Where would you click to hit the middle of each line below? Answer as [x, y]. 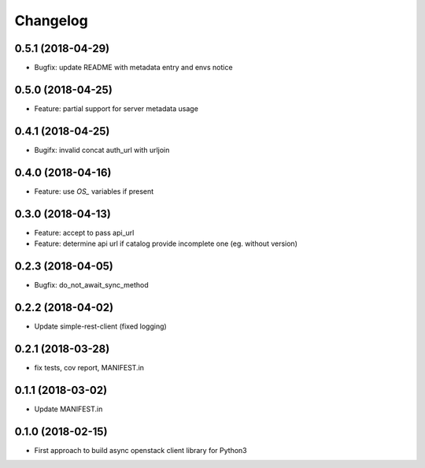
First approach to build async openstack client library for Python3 [140, 450]
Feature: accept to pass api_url [84, 232]
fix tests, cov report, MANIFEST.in [89, 367]
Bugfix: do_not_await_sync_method [91, 284]
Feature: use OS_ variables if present [94, 191]
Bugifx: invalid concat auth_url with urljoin [102, 150]
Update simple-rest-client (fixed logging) [100, 326]
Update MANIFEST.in [68, 409]
